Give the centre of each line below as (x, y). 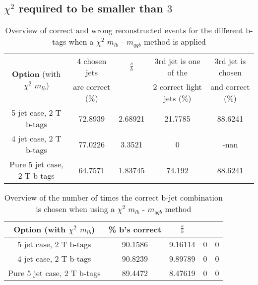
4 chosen (92, 61)
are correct (92, 87)
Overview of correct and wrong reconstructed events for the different (124, 30)
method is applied (175, 42)
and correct (230, 87)
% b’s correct (135, 229)
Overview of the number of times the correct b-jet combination (113, 198)
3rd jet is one (177, 61)
